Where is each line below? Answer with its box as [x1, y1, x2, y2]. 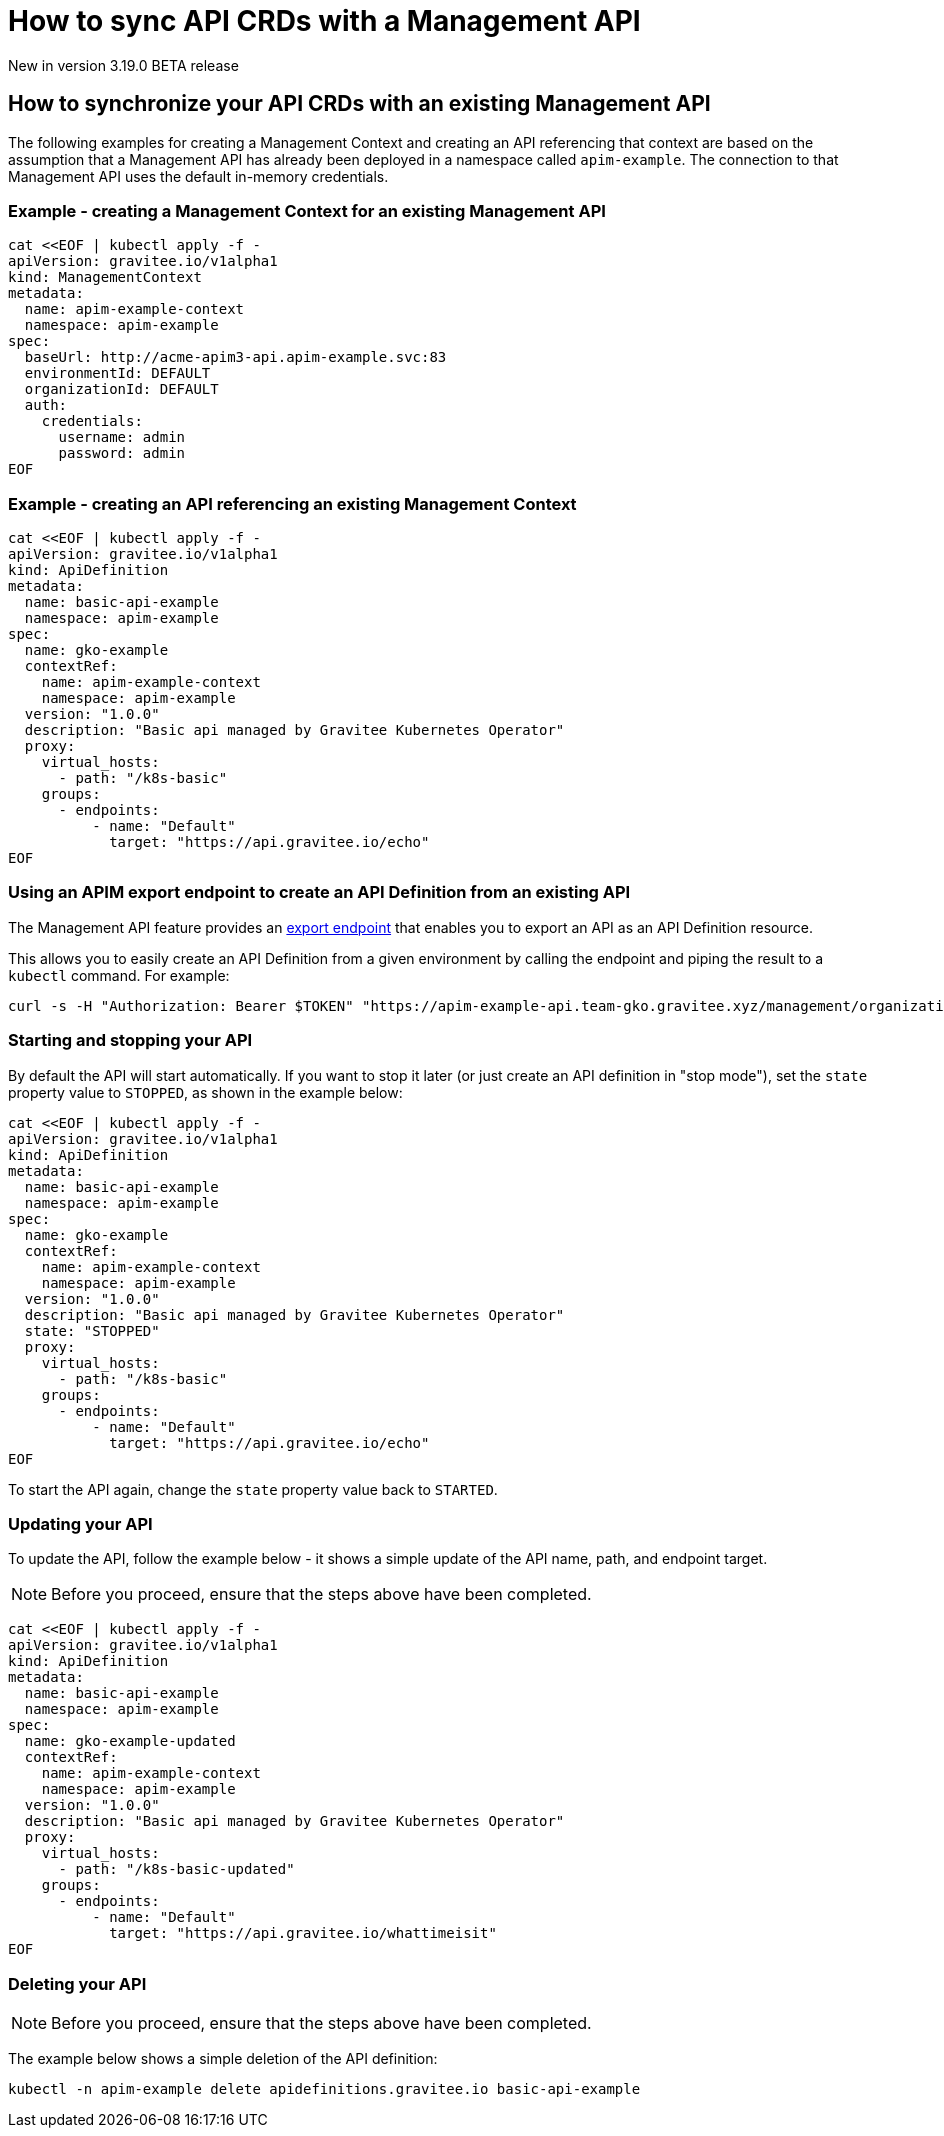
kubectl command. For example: [8, 966, 230, 984]
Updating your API [8, 1513, 153, 1534]
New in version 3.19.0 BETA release [8, 56, 239, 74]
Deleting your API [8, 1973, 147, 1994]
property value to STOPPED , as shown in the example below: [8, 1083, 403, 1101]
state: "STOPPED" [24, 1322, 160, 1339]
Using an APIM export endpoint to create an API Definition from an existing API [8, 882, 631, 903]
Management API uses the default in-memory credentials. [8, 167, 389, 185]
